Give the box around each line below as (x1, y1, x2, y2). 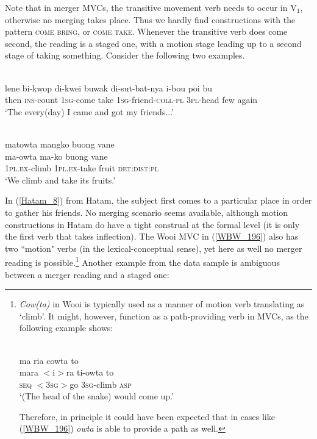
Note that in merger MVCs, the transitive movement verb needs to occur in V (5, 1, 297, 13)
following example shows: (19, 321, 113, 334)
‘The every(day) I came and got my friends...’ (5, 105, 174, 118)
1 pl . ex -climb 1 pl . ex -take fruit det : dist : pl (5, 162, 159, 174)
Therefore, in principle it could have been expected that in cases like (19, 410, 275, 423)
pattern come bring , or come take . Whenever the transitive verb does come (5, 25, 288, 38)
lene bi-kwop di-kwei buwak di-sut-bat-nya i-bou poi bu (5, 81, 212, 94)
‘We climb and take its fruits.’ (5, 173, 116, 186)
